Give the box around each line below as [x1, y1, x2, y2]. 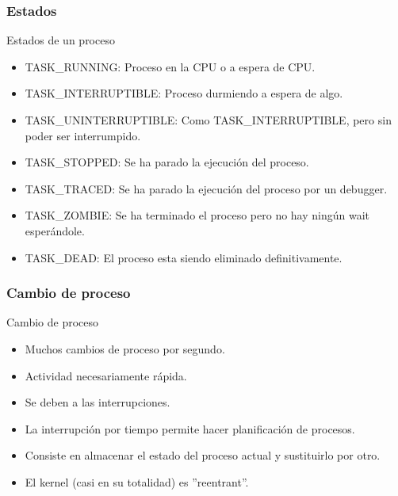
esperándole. [25, 222, 85, 238]
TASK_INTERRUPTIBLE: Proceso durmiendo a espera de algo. [25, 85, 343, 101]
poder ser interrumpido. [25, 127, 141, 143]
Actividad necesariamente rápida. [25, 367, 187, 383]
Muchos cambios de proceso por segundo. [25, 340, 225, 357]
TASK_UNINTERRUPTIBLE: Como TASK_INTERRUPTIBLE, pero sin [25, 112, 392, 128]
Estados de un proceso [6, 32, 115, 48]
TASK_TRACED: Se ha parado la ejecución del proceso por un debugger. [25, 180, 388, 196]
